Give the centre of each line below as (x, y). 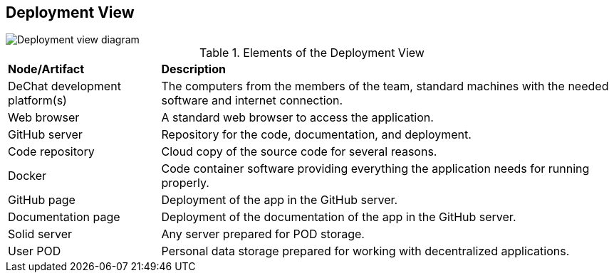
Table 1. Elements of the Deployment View (312, 53)
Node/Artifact (46, 69)
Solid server (40, 234)
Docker (27, 176)
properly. (185, 183)
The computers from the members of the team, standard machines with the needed (385, 86)
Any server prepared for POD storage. (263, 234)
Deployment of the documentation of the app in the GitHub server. (339, 217)
